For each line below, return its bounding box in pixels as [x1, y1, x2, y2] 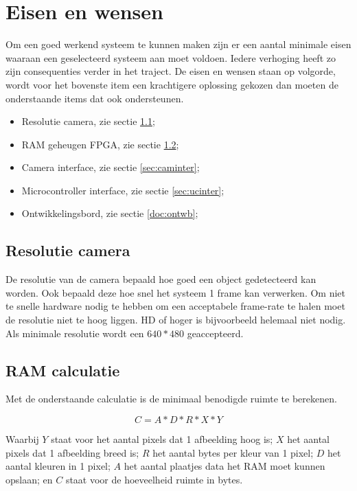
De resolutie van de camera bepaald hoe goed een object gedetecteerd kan [5, 272, 316, 286]
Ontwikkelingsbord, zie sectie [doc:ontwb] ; [21, 206, 198, 220]
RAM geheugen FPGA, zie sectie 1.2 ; [21, 137, 179, 151]
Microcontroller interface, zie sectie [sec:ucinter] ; [21, 183, 224, 197]
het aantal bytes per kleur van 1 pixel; [152, 445, 314, 459]
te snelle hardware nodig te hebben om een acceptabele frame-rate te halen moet [5, 299, 345, 313]
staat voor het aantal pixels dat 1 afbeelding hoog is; [51, 432, 273, 446]
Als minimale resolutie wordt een [5, 326, 144, 340]
